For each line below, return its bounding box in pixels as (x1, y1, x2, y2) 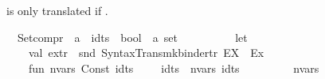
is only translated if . (6, 2, 108, 18)
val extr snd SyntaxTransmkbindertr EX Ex (28, 44, 264, 61)
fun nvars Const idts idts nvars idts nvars (28, 59, 319, 76)
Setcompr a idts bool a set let (17, 28, 248, 45)
